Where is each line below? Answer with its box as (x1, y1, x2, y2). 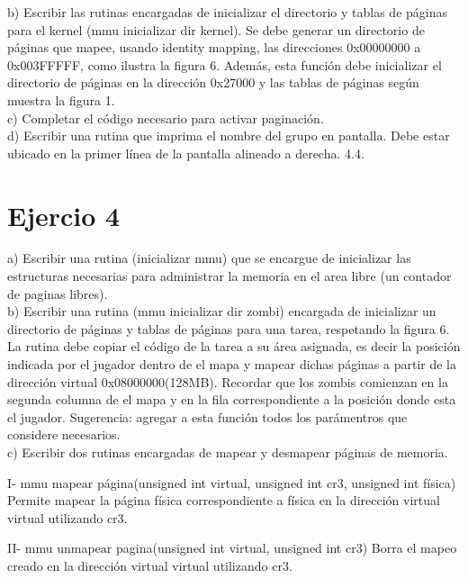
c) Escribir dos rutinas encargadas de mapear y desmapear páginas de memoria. (7, 443, 448, 461)
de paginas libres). (7, 284, 108, 303)
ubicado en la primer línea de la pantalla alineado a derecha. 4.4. (7, 143, 364, 162)
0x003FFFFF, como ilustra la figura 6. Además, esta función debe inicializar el (7, 55, 442, 74)
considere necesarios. (7, 425, 121, 444)
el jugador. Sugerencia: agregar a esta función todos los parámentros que (7, 407, 408, 426)
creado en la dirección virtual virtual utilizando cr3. (7, 555, 292, 574)
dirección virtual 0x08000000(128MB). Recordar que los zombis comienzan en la (7, 372, 448, 391)
